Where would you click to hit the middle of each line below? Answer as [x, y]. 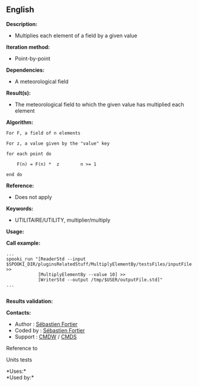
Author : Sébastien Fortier [46, 324]
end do [14, 174]
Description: [22, 24]
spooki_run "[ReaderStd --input [46, 259]
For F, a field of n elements [44, 133]
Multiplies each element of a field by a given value [76, 36]
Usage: [15, 231]
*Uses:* [16, 371]
